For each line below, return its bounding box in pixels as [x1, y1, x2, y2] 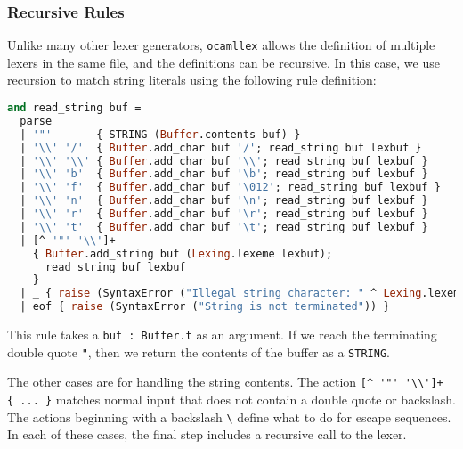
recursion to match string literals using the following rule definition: [7, 70, 377, 89]
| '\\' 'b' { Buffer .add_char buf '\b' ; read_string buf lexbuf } [20, 167, 428, 181]
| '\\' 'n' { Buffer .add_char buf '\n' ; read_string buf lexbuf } [20, 194, 428, 208]
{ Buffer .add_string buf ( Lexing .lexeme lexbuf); [32, 247, 333, 260]
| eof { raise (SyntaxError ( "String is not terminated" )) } [20, 300, 390, 314]
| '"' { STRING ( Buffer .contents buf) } [20, 127, 301, 141]
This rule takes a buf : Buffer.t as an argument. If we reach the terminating [7, 325, 437, 344]
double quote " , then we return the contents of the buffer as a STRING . [7, 342, 390, 361]
